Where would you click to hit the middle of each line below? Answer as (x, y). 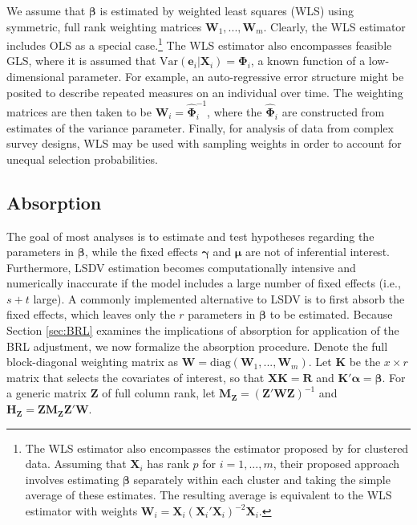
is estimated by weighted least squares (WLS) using (227, 10)
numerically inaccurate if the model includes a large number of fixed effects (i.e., (204, 283)
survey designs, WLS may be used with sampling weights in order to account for (204, 143)
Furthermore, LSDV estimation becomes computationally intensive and (181, 267)
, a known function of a (308, 61)
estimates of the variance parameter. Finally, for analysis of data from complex (200, 127)
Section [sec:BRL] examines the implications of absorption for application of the (203, 330)
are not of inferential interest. (318, 252)
